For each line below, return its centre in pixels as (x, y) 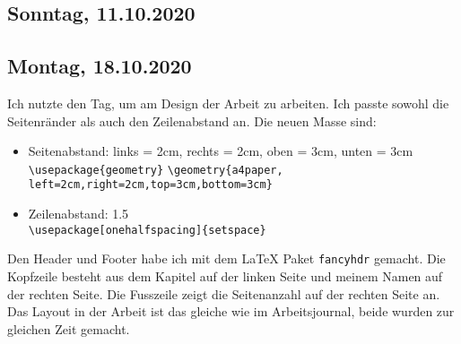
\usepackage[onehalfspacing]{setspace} (147, 230)
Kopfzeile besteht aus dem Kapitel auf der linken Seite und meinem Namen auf (225, 275)
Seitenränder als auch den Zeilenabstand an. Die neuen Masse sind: (192, 120)
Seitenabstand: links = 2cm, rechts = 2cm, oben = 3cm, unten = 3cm (221, 151)
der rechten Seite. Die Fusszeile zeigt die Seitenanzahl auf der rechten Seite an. (224, 293)
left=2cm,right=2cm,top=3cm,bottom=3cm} (150, 185)
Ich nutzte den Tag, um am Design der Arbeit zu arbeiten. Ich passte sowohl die (228, 103)
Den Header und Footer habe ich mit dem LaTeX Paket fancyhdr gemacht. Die (226, 258)
